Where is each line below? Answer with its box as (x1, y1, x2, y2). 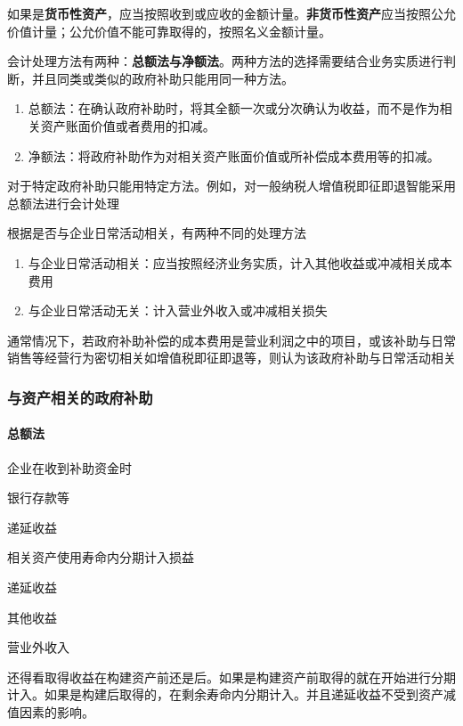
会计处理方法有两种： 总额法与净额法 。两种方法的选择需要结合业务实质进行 (7, 52, 443, 70)
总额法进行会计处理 (7, 193, 119, 212)
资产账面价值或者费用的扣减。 (40, 116, 215, 135)
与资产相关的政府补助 (7, 386, 153, 408)
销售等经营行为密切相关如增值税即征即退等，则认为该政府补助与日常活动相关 (7, 348, 456, 367)
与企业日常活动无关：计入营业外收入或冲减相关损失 (28, 301, 328, 320)
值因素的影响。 (7, 702, 94, 721)
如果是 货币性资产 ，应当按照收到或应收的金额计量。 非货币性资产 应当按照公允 (7, 4, 456, 22)
